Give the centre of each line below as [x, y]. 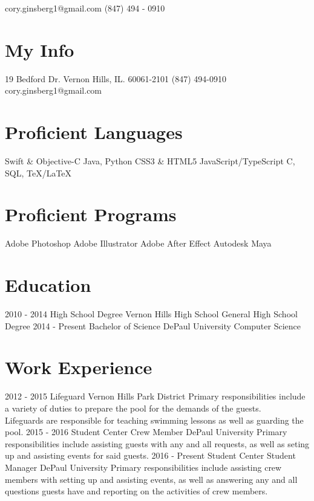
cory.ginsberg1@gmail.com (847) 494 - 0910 [85, 8]
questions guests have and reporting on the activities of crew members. [136, 491]
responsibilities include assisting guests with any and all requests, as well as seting [157, 443]
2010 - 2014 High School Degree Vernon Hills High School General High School [151, 314]
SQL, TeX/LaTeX [38, 173]
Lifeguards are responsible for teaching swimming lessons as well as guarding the [154, 420]
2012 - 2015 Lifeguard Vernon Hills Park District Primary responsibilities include [155, 396]
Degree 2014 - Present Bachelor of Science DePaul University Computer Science [153, 325]
